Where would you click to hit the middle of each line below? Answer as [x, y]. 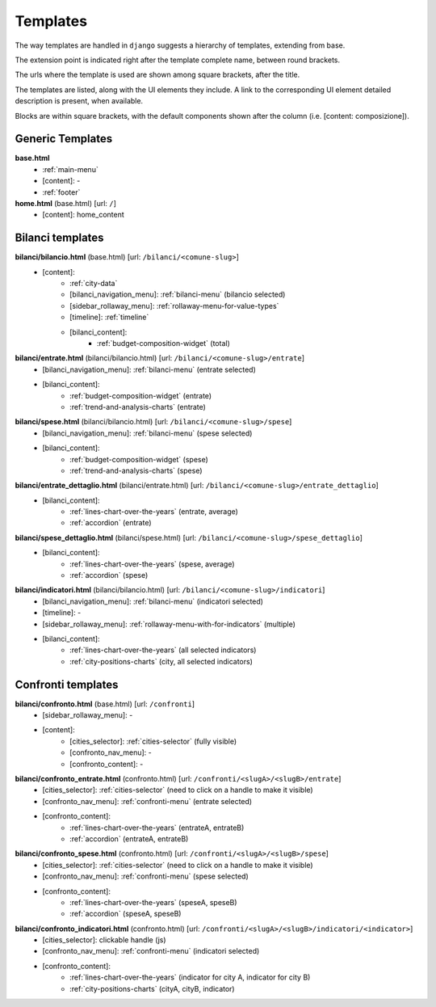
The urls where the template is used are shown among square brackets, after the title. [157, 75]
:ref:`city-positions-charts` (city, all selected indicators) [161, 661]
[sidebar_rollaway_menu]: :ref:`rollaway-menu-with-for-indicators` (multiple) [169, 624]
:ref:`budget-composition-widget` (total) [163, 343]
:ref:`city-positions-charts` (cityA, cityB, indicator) [152, 988]
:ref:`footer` [61, 192]
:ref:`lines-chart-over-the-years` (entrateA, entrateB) [157, 828]
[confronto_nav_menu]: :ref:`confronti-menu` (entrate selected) [147, 801]
